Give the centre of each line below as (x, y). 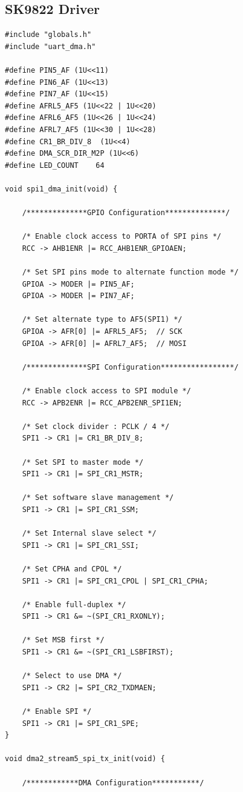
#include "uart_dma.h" (50, 46)
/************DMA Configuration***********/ (113, 783)
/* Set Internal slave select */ (89, 534)
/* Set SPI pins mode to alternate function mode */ (130, 272)
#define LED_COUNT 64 (55, 165)
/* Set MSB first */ (63, 640)
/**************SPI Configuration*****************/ (130, 367)
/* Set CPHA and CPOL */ (72, 569)
